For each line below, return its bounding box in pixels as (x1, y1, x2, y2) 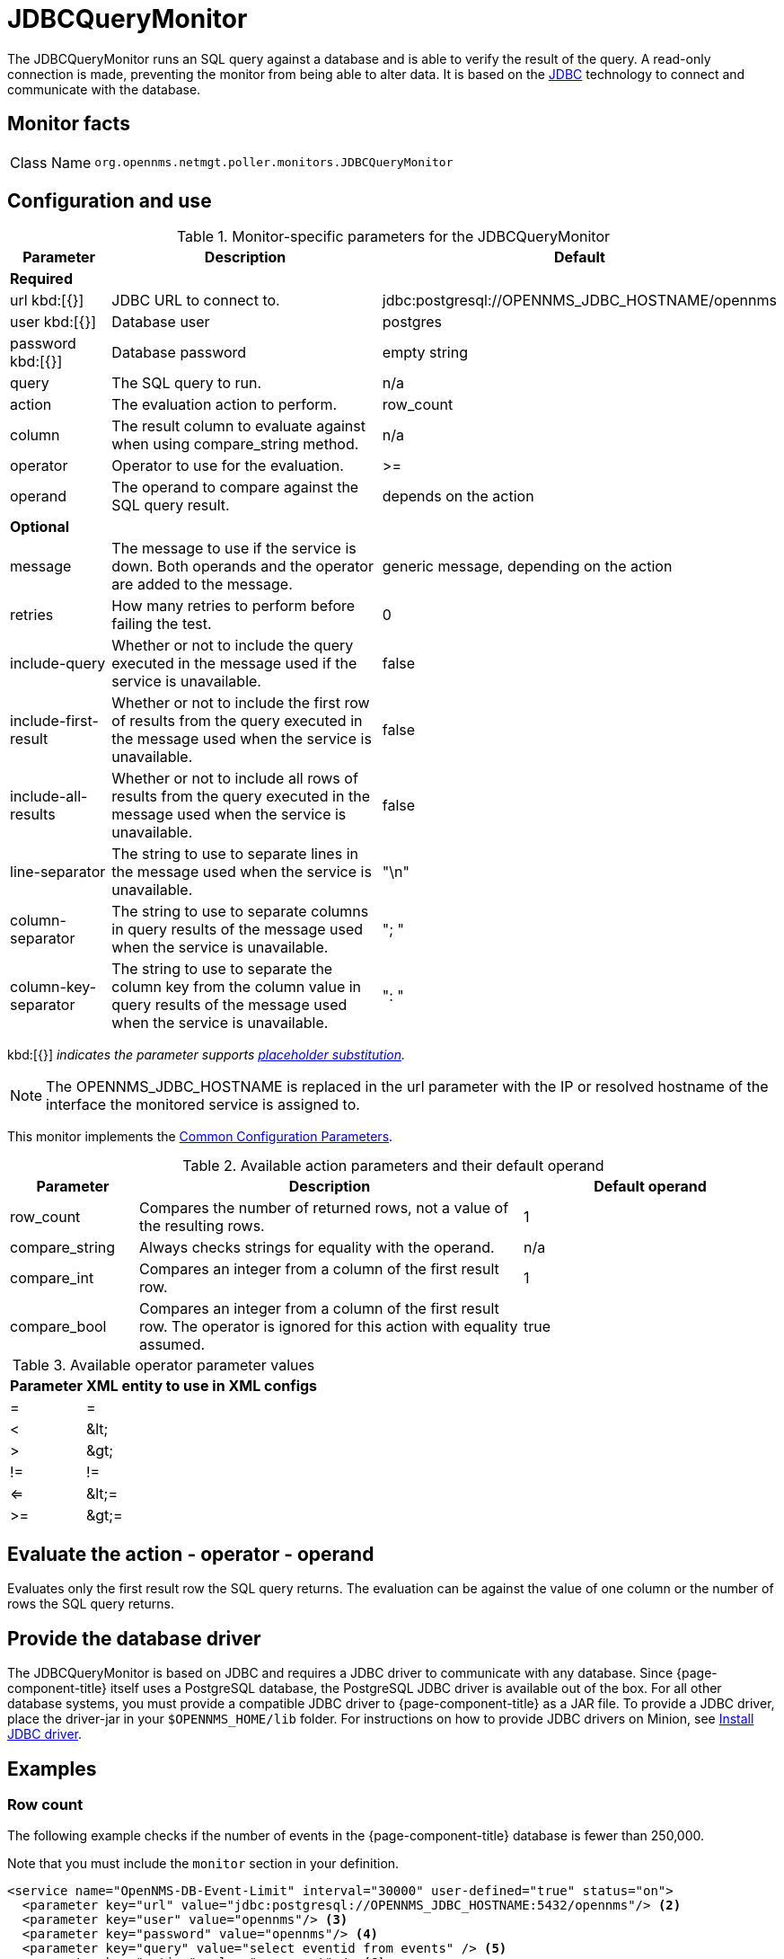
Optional (10, 518, 70, 536)
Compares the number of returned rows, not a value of (138, 1199, 509, 1218)
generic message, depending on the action (382, 557, 673, 576)
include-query (10, 654, 106, 673)
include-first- (10, 712, 99, 731)
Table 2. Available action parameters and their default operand (182, 1157, 604, 1175)
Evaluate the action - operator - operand (7, 1542, 374, 1565)
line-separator (10, 863, 106, 882)
